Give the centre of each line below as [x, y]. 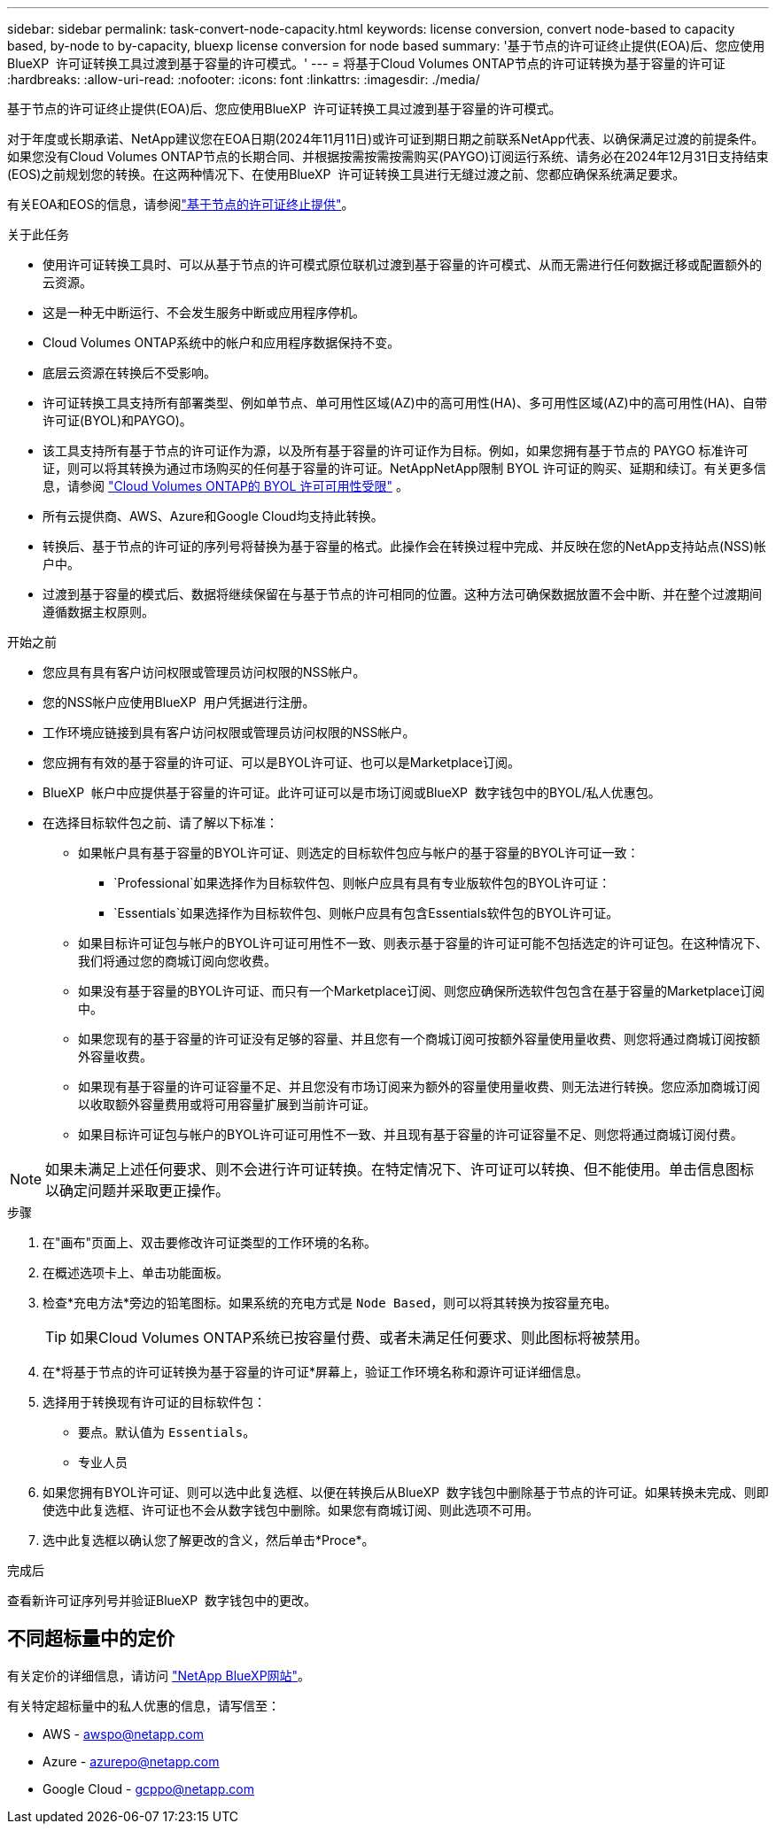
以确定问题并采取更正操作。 [138, 1191]
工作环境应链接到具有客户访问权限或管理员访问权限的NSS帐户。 [229, 732]
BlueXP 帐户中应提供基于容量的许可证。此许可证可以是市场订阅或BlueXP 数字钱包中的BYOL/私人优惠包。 [352, 792]
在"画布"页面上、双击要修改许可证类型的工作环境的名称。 [210, 1242]
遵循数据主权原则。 [98, 612]
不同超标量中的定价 [91, 1639]
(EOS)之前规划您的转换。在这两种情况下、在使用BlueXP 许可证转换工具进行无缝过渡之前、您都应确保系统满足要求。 [346, 174]
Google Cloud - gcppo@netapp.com [148, 1788]
